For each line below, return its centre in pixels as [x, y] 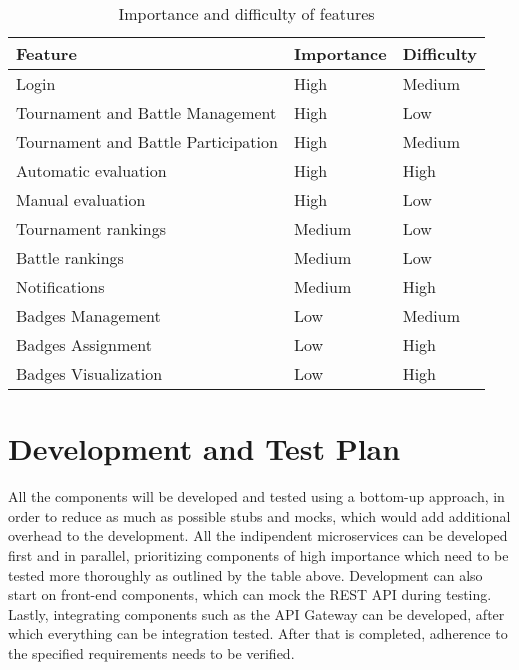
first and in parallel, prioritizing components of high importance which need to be [258, 554]
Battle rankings [70, 257]
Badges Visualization [89, 373]
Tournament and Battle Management [146, 112]
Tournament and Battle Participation [147, 141]
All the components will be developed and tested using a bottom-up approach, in [256, 496]
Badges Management [88, 315]
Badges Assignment [84, 344]
